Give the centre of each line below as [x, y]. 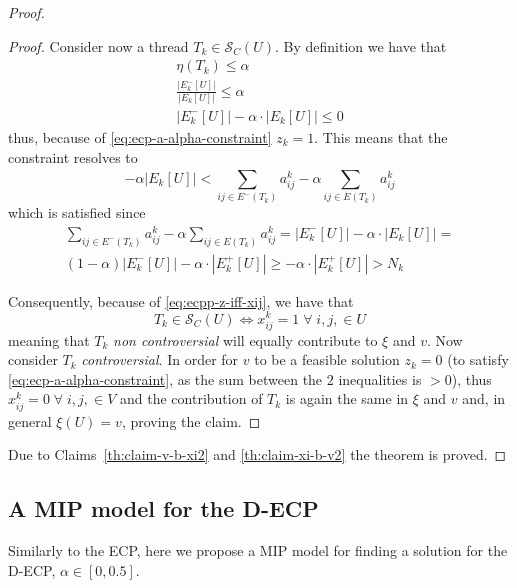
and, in [484, 398]
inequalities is [380, 378]
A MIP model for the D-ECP [163, 508]
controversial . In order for [160, 359]
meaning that [49, 339]
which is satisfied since [77, 212]
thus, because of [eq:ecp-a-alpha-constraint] [140, 136]
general [30, 420]
